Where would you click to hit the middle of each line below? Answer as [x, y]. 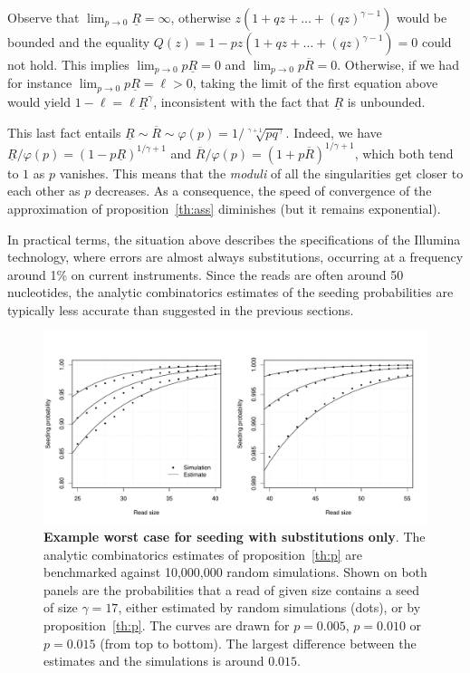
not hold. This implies [68, 64]
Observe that [43, 17]
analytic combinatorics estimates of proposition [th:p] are [203, 554]
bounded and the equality [79, 42]
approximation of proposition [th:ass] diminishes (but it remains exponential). [224, 208]
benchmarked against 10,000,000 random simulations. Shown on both [235, 572]
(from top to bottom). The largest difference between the [258, 643]
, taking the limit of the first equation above [315, 83]
